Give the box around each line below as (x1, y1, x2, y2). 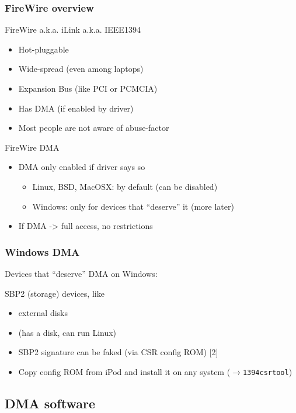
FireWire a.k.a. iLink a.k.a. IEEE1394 (5, 23, 141, 36)
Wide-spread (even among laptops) (18, 63, 144, 75)
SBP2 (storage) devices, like (5, 287, 105, 299)
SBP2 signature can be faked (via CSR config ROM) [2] (18, 346, 218, 358)
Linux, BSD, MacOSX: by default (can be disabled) (32, 180, 218, 192)
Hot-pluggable (18, 43, 69, 55)
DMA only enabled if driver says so (18, 161, 145, 173)
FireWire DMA (5, 141, 60, 153)
